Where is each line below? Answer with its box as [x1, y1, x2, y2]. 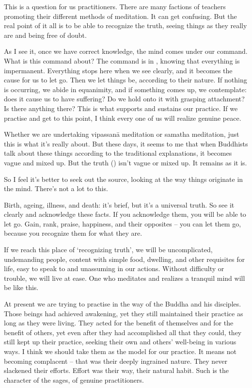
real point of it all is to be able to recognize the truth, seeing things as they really [4, 20, 247, 31]
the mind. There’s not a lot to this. [4, 183, 108, 194]
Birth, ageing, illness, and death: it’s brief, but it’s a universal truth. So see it [4, 199, 235, 210]
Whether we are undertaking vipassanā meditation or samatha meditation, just [4, 129, 239, 139]
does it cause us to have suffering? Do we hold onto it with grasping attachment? [4, 94, 245, 104]
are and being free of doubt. [4, 30, 87, 40]
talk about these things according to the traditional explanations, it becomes [4, 148, 232, 158]
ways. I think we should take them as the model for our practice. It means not [4, 346, 236, 356]
